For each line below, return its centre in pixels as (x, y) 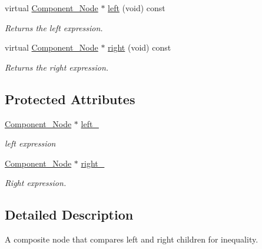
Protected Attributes (70, 99)
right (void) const (140, 47)
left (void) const (137, 8)
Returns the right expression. (57, 67)
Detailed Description (69, 215)
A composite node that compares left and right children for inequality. (132, 239)
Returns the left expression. (54, 27)
